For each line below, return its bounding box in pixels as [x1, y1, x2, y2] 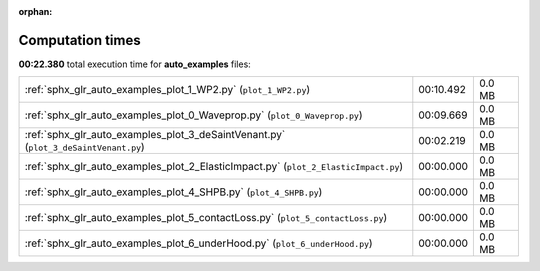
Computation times [18, 31, 141, 49]
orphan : [18, 6, 53, 17]
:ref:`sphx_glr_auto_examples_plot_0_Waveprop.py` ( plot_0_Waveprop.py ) [24, 108, 363, 122]
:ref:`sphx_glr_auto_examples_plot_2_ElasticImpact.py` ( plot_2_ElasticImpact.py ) [24, 160, 404, 174]
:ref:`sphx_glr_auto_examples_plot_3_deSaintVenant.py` [24, 128, 286, 142]
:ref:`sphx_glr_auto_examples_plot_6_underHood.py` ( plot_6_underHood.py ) [24, 236, 374, 250]
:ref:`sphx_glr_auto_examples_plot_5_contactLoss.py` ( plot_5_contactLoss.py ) [24, 211, 388, 225]
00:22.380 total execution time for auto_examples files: [18, 58, 252, 70]
